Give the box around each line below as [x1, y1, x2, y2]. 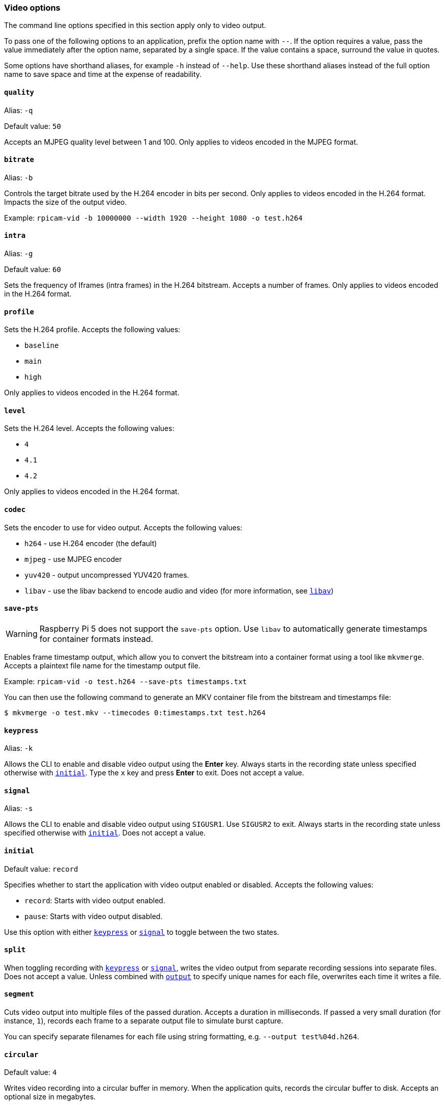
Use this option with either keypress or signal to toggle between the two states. [4, 927, 279, 936]
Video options [4, 3, 61, 13]
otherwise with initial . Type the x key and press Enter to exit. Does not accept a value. [4, 768, 305, 777]
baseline [24, 341, 59, 350]
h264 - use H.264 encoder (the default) [24, 538, 157, 548]
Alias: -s [4, 804, 33, 813]
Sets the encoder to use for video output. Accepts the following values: [4, 523, 243, 532]
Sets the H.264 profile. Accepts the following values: [4, 325, 181, 334]
